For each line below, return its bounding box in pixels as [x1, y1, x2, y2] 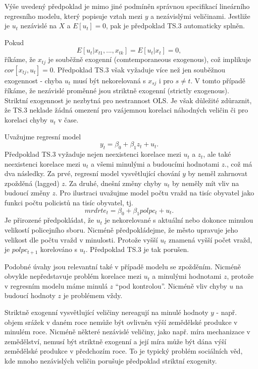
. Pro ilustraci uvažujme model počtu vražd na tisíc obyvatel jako [55, 187, 254, 198]
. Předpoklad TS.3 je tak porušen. [86, 244, 189, 254]
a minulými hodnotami [152, 271, 221, 281]
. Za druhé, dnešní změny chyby [65, 178, 161, 188]
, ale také [203, 149, 231, 159]
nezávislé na [20, 20, 57, 31]
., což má [224, 158, 253, 169]
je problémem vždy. [63, 290, 122, 301]
